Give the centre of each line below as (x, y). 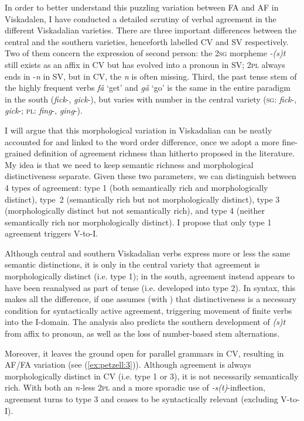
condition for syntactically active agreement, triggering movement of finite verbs (148, 310)
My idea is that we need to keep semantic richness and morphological (129, 164)
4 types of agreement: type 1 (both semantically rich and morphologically (136, 187)
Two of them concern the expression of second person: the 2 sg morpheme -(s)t (145, 53)
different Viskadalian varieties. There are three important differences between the (151, 30)
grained (18, 153)
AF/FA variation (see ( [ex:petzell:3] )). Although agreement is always (128, 364)
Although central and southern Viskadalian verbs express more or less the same (148, 253)
